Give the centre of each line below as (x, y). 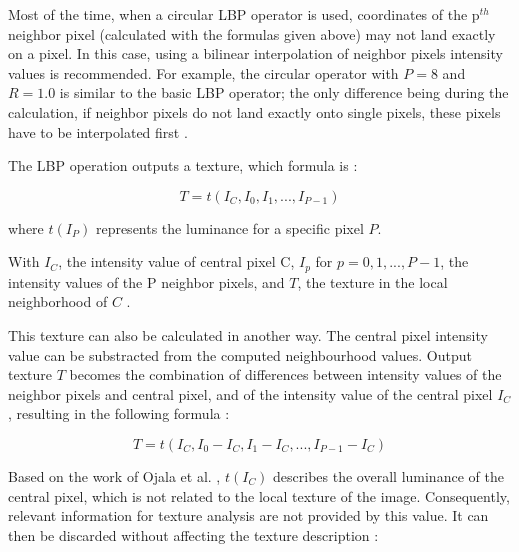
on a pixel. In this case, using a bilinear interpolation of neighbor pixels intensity (255, 53)
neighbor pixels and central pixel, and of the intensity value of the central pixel (250, 393)
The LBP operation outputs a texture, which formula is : (183, 165)
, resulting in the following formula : (119, 413)
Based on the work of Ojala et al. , (114, 475)
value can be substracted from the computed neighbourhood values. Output (240, 354)
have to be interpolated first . (98, 131)
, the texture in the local (372, 281)
